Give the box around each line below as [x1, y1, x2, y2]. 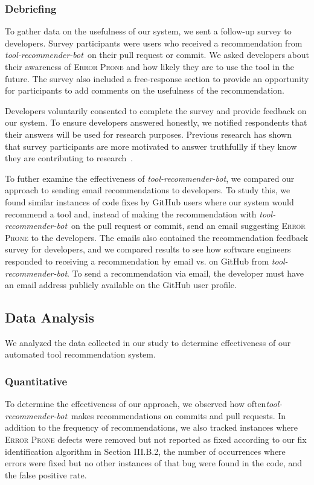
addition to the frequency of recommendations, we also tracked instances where [5, 421, 298, 434]
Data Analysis [5, 308, 95, 327]
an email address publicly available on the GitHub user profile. [5, 278, 237, 291]
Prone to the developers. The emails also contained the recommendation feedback [5, 231, 309, 243]
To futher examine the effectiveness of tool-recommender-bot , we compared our [5, 172, 295, 184]
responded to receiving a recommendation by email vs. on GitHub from [5, 254, 269, 267]
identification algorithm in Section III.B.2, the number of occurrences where [5, 445, 286, 457]
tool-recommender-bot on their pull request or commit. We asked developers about [5, 48, 310, 61]
